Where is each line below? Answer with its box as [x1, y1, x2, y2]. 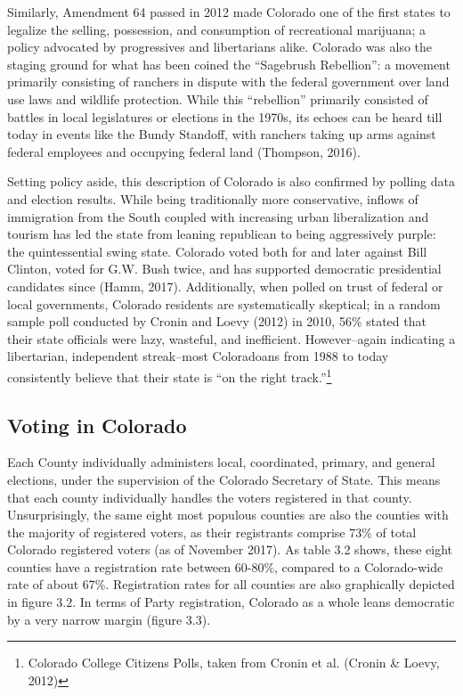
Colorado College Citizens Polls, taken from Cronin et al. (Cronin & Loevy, [28, 653, 440, 672]
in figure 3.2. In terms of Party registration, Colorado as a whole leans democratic [7, 593, 455, 611]
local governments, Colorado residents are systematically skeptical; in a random [7, 294, 441, 313]
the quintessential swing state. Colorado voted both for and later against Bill [7, 242, 427, 260]
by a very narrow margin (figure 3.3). [7, 610, 211, 628]
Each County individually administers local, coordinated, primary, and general [7, 453, 435, 471]
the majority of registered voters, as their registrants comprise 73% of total [7, 522, 417, 541]
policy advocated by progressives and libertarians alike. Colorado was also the [7, 37, 433, 56]
